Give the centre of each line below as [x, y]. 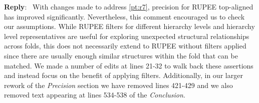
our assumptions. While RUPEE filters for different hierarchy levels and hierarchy [129, 26]
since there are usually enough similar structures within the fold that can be [121, 55]
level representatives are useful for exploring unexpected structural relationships [127, 36]
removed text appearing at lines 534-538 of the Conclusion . [95, 95]
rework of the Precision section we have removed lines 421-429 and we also [118, 85]
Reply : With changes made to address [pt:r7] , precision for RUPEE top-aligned [129, 6]
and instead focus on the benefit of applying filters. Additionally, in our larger [123, 75]
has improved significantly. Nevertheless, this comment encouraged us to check [124, 16]
